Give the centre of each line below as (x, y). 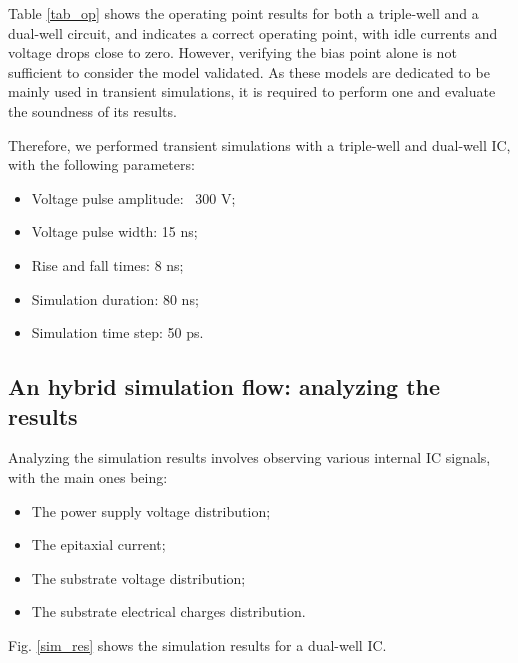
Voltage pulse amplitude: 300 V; (133, 197)
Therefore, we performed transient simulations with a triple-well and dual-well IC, (259, 144)
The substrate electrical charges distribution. (168, 611)
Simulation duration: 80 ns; (115, 298)
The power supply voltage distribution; (151, 510)
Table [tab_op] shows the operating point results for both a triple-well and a (243, 13)
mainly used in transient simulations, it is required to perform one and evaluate (252, 91)
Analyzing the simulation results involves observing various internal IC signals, (249, 457)
